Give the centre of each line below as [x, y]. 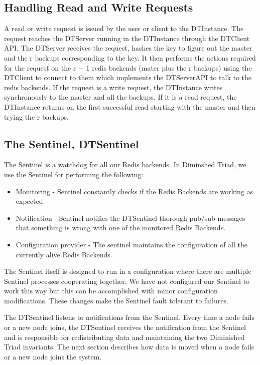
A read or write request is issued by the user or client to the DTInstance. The [124, 28]
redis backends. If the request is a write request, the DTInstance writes [113, 87]
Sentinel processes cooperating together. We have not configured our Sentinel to [127, 281]
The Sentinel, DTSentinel [72, 143]
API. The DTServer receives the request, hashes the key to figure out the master [128, 48]
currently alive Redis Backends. [64, 254]
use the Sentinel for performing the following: [74, 174]
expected [29, 201]
